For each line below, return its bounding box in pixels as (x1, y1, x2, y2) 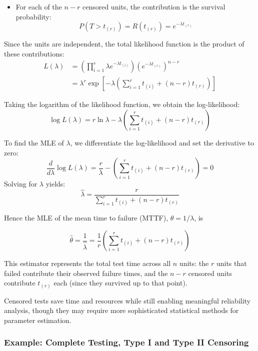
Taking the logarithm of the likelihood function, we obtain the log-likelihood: (4, 99, 240, 109)
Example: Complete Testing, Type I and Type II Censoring (4, 336, 249, 348)
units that (216, 258, 247, 268)
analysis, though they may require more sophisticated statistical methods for (4, 305, 239, 315)
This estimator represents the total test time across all (4, 258, 171, 268)
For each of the (15, 1, 62, 11)
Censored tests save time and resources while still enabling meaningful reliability (4, 295, 251, 305)
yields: (45, 178, 65, 189)
